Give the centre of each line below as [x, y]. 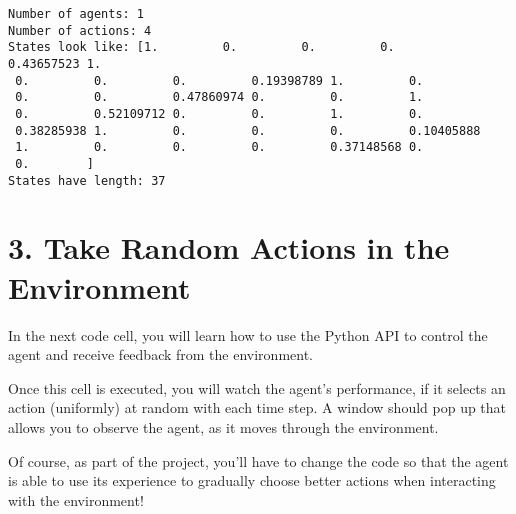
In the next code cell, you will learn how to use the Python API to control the [248, 334]
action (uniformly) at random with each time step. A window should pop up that [257, 407]
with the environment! [76, 499]
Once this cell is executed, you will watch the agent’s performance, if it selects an [257, 387]
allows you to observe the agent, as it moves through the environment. [223, 426]
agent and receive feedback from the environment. [160, 354]
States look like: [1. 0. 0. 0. [201, 47]
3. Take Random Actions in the [229, 247]
